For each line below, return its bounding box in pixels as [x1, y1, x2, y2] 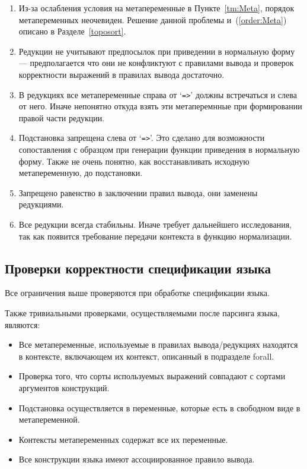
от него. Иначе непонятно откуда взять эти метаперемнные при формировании [18, 100, 302, 112]
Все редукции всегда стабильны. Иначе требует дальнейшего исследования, [18, 218, 292, 231]
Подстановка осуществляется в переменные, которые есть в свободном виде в [18, 401, 300, 414]
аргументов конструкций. [18, 381, 110, 394]
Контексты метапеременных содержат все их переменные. [18, 433, 228, 445]
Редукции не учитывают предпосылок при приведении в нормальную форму [18, 45, 295, 57]
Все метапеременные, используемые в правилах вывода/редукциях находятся [18, 338, 298, 351]
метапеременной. [18, 413, 80, 426]
